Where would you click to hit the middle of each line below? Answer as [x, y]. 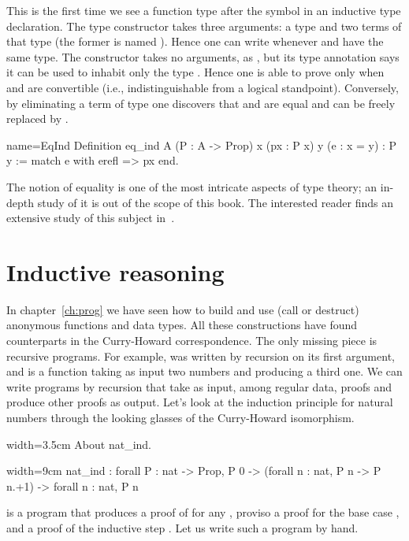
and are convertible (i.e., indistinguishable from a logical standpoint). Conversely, [203, 87]
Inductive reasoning [115, 271]
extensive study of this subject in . [91, 218]
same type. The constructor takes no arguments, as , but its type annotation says [203, 56]
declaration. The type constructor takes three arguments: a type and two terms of [204, 26]
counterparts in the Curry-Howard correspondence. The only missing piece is [192, 341]
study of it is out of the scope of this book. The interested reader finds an [215, 202]
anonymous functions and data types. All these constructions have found [182, 325]
